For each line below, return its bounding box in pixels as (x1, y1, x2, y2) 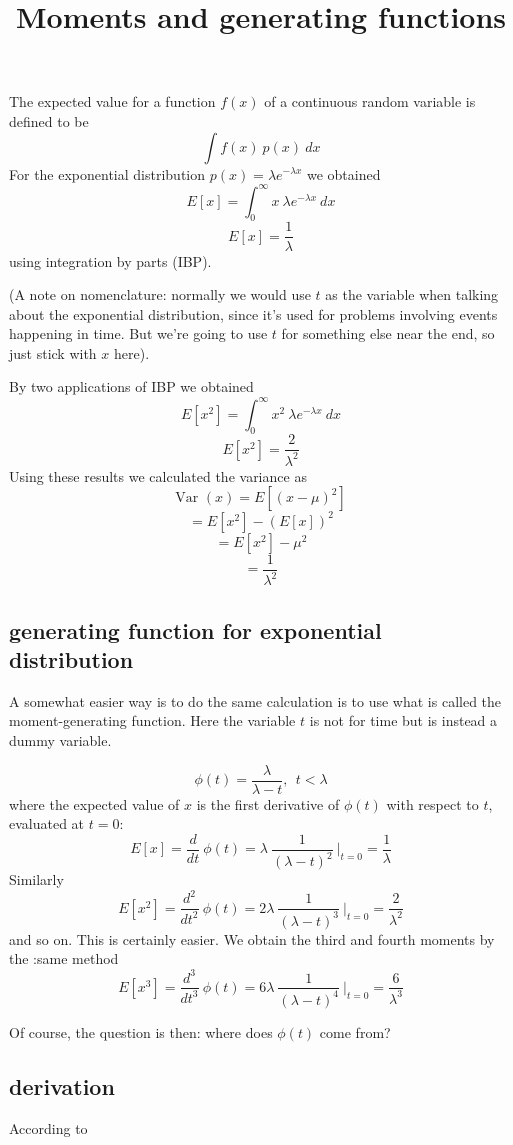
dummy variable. (9, 730, 112, 751)
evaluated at (9, 813, 85, 834)
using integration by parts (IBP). (9, 250, 212, 271)
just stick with (9, 342, 97, 363)
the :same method (9, 948, 119, 969)
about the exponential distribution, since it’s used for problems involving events (9, 303, 498, 324)
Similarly (9, 869, 64, 890)
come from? (319, 1021, 391, 1042)
